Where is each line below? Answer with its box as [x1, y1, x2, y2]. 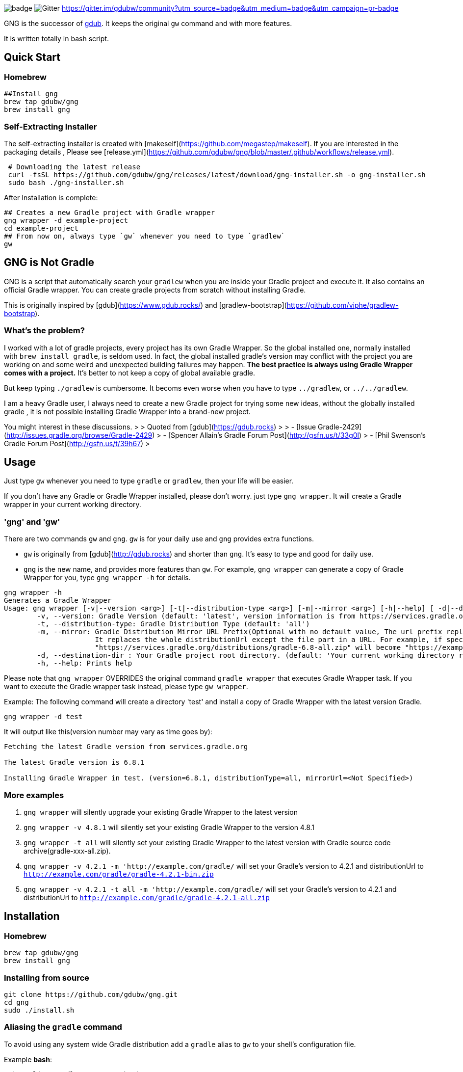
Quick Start [4, 51, 60, 64]
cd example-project [4, 224, 78, 232]
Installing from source [4, 972, 89, 983]
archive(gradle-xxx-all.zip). [24, 846, 111, 855]
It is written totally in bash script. [4, 34, 109, 43]
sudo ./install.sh [4, 1006, 75, 1014]
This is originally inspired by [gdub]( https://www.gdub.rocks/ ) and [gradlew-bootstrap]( [4, 300, 287, 309]
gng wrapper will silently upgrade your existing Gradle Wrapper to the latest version [24, 807, 298, 816]
